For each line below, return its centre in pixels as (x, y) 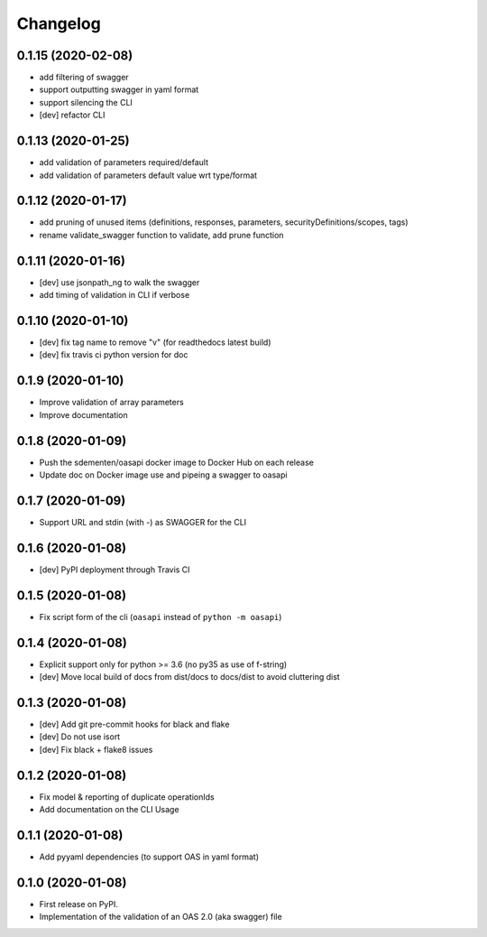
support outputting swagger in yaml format (119, 89)
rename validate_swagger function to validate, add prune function (161, 235)
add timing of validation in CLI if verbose (115, 295)
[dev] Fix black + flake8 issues (96, 749)
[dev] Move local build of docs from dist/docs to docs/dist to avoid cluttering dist (189, 677)
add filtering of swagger (84, 78)
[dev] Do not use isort (80, 737)
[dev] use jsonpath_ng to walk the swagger (119, 282)
